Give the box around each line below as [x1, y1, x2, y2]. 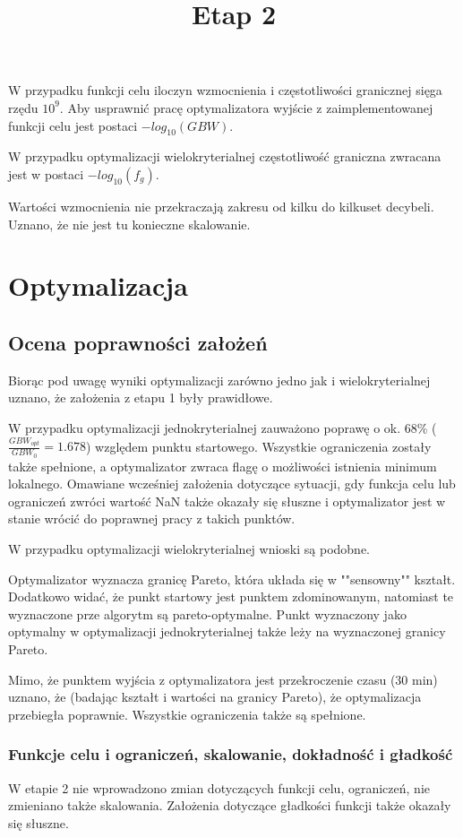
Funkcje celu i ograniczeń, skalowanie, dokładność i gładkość [8, 743, 453, 765]
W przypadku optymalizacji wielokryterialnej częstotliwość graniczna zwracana [8, 147, 442, 166]
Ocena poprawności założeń [8, 328, 268, 356]
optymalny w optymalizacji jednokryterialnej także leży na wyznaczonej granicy [8, 622, 446, 641]
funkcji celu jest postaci [8, 116, 138, 134]
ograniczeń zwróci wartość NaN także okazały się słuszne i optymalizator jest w [8, 491, 446, 510]
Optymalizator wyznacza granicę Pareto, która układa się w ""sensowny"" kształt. [8, 569, 456, 588]
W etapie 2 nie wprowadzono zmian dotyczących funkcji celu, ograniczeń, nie [8, 778, 431, 797]
